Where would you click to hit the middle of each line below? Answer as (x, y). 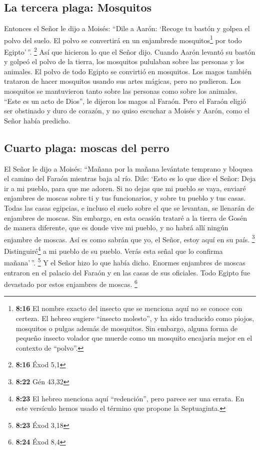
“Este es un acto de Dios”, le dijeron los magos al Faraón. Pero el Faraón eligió (125, 101)
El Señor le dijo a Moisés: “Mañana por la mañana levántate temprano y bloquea (128, 168)
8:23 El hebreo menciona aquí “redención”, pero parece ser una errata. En (130, 398)
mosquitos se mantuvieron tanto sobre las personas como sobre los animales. (121, 91)
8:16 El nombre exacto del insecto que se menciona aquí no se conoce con (129, 308)
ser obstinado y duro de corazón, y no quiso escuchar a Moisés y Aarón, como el (127, 111)
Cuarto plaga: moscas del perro (87, 147)
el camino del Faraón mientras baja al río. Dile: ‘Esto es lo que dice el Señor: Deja (130, 178)
